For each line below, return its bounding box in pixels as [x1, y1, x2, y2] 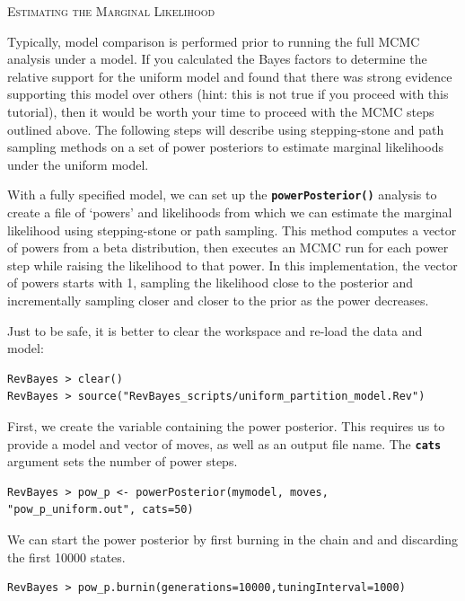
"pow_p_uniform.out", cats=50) [7, 503, 194, 517]
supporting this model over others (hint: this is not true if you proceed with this [7, 84, 449, 103]
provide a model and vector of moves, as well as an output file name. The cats [7, 434, 442, 453]
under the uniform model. [7, 155, 149, 173]
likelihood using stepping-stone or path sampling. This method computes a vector [7, 220, 457, 239]
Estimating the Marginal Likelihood [7, 2, 215, 20]
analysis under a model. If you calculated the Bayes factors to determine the [7, 49, 427, 68]
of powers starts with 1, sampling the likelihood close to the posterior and [7, 273, 414, 292]
